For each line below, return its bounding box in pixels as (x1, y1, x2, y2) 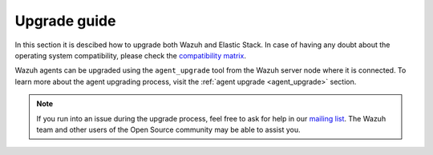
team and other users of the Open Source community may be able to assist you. (36, 125, 301, 134)
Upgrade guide (14, 12, 116, 30)
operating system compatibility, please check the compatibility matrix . (14, 50, 246, 60)
